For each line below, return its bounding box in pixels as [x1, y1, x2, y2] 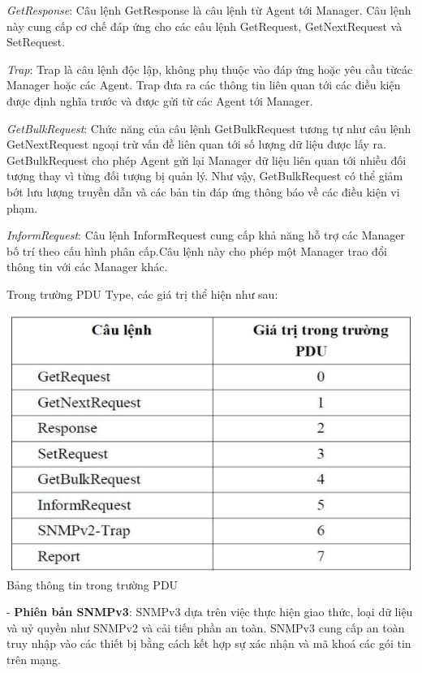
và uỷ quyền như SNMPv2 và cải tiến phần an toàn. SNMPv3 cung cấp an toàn [6, 619, 405, 636]
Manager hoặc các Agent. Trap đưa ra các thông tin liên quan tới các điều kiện [6, 76, 401, 93]
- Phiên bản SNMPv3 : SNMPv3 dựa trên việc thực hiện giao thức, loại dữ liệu [6, 603, 413, 620]
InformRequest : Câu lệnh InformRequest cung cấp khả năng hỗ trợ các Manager [6, 226, 405, 244]
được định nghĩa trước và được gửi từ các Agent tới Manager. [6, 92, 313, 109]
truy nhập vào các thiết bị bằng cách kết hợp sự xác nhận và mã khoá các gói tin [6, 635, 411, 652]
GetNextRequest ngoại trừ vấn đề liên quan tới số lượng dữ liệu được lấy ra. [6, 136, 386, 153]
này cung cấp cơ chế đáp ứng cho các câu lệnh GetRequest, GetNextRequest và [6, 17, 403, 34]
